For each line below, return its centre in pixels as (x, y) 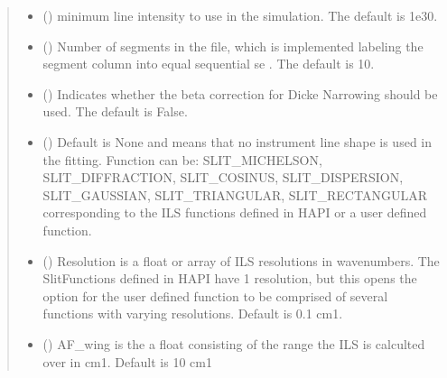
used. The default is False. (115, 111)
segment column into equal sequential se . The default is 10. (209, 64)
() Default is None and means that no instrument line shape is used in (237, 141)
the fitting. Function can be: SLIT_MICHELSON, (182, 159)
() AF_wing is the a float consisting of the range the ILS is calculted (234, 343)
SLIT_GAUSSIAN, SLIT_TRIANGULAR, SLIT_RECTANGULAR (235, 194)
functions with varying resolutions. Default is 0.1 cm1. (193, 313)
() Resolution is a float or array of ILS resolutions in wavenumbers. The (241, 260)
